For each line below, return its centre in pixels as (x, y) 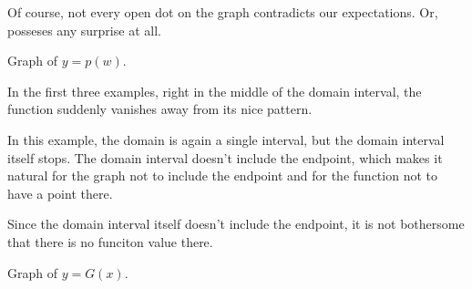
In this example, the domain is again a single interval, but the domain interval (226, 139)
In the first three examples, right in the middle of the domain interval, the (215, 91)
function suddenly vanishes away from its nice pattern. (160, 109)
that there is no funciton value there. (110, 241)
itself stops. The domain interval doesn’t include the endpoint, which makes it (225, 157)
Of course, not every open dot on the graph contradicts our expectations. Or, (223, 12)
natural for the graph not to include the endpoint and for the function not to (222, 175)
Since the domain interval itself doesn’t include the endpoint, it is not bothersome (236, 224)
